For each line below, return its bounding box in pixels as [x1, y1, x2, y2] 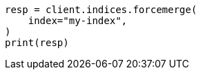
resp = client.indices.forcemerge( [5, 4, 198, 15]
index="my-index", [28, 15, 128, 26]
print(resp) [5, 37, 69, 48]
